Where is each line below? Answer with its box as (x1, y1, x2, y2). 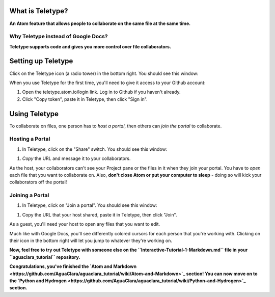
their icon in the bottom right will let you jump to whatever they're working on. (9, 237, 173, 244)
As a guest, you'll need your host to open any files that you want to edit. (9, 221, 160, 227)
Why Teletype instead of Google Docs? (9, 33, 108, 40)
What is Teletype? (9, 7, 68, 15)
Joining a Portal (9, 192, 49, 199)
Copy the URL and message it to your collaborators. (22, 155, 131, 161)
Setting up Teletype (9, 57, 73, 66)
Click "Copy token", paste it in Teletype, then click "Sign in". (22, 96, 148, 102)
